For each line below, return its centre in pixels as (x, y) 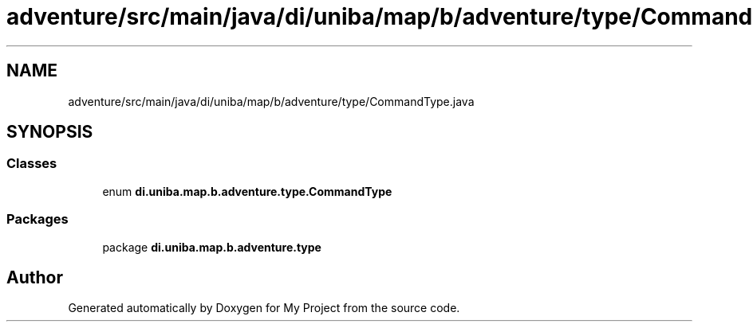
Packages (37, 219)
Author (35, 277)
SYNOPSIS (50, 132)
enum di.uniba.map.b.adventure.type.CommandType (247, 191)
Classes (32, 164)
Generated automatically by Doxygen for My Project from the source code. (264, 308)
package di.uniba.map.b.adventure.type (212, 247)
